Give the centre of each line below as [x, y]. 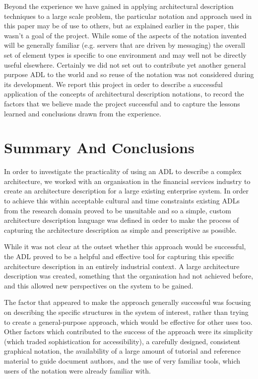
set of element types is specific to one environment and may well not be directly [125, 54]
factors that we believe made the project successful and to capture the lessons [122, 103]
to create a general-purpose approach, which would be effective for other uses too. [128, 322]
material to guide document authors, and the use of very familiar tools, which [122, 360]
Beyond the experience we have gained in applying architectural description [119, 6]
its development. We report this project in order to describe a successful [113, 84]
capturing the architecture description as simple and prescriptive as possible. [120, 230]
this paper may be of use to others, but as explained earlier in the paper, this [122, 26]
